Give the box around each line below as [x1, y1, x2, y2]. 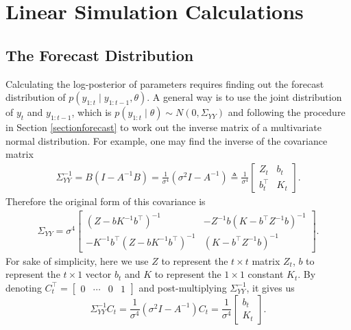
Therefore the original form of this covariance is [5, 193, 206, 208]
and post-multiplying [138, 280, 227, 294]
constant [247, 267, 284, 281]
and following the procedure [228, 105, 346, 119]
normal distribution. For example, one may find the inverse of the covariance [5, 133, 328, 148]
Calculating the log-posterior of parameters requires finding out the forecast [5, 76, 324, 91]
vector [85, 267, 112, 281]
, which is [71, 105, 112, 119]
